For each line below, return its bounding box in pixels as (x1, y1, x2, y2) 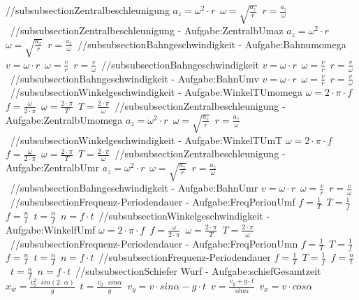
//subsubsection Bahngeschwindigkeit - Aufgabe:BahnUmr (10, 180, 258, 195)
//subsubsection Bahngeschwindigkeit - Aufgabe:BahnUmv (10, 71, 259, 85)
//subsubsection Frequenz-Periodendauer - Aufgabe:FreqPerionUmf (10, 194, 295, 209)
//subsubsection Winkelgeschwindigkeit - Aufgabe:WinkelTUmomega (10, 85, 302, 99)
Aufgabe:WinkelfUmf (6, 222, 96, 236)
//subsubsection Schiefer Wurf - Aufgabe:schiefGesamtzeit (75, 264, 321, 278)
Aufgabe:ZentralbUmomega (6, 112, 123, 127)
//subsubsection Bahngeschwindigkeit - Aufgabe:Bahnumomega (78, 36, 346, 51)
